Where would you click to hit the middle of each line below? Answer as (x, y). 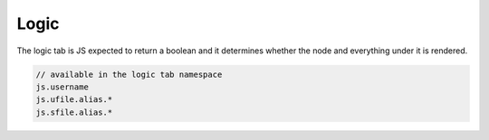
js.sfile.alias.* (74, 112)
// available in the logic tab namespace (129, 74)
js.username (62, 87)
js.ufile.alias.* (74, 100)
